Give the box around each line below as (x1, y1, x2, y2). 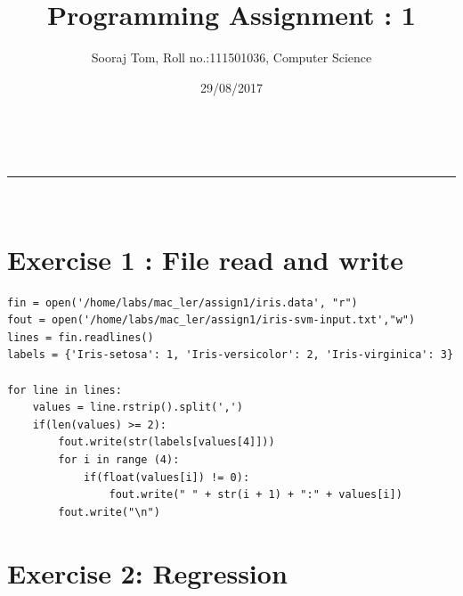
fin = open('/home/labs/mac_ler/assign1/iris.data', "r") (7, 296, 358, 309)
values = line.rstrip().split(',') (32, 401, 243, 414)
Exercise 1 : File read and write (7, 241, 403, 277)
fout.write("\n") (58, 505, 160, 518)
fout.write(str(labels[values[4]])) (58, 436, 275, 449)
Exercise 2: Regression (7, 554, 288, 591)
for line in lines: (7, 383, 122, 396)
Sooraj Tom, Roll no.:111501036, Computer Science (91, 48, 372, 67)
